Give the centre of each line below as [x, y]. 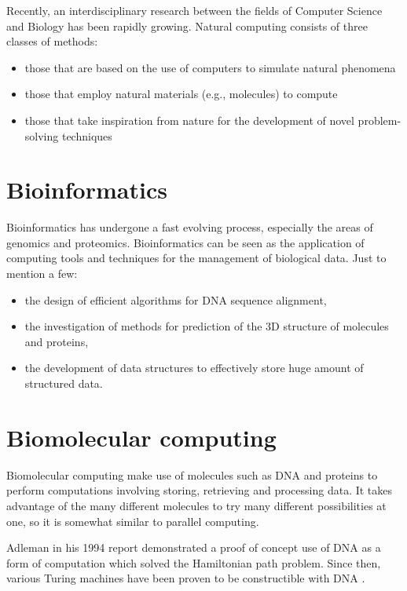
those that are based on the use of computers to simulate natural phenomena [210, 67]
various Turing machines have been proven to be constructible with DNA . [186, 578]
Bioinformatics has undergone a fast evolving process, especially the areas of [190, 227]
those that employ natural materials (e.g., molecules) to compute [181, 94]
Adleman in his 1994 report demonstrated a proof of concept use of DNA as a [194, 547]
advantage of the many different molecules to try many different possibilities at [196, 505]
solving [42, 135]
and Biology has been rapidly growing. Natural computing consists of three [187, 26]
